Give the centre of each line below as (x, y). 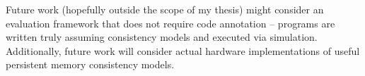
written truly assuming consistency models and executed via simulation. (162, 37)
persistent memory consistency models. (90, 64)
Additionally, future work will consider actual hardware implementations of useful (183, 50)
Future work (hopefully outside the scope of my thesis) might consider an (165, 9)
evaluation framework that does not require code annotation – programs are (170, 23)
